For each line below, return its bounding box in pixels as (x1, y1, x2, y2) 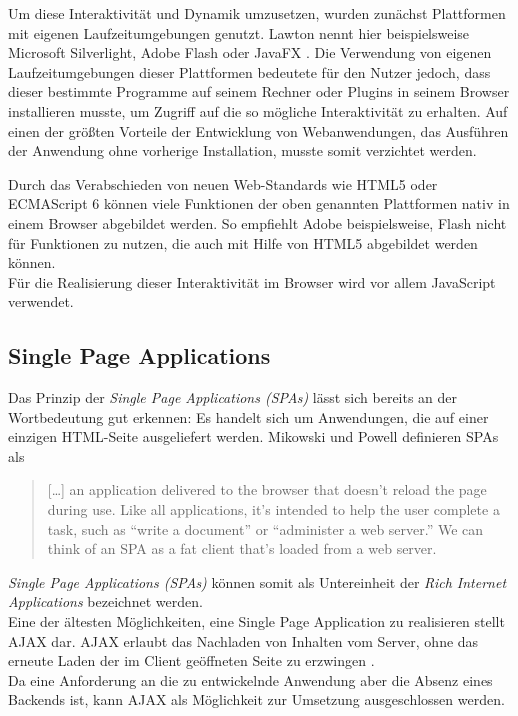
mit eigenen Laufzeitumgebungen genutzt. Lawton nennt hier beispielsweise (8, 22, 470, 43)
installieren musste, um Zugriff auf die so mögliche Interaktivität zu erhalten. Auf (8, 100, 508, 121)
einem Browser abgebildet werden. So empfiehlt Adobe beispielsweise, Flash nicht (8, 212, 507, 233)
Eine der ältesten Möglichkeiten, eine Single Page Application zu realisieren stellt (8, 611, 505, 632)
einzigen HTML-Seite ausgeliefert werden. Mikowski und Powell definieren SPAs (8, 426, 499, 447)
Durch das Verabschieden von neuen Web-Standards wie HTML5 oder (8, 173, 438, 194)
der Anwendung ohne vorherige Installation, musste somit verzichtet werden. (8, 140, 477, 161)
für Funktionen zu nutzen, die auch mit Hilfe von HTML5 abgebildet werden (8, 232, 478, 253)
